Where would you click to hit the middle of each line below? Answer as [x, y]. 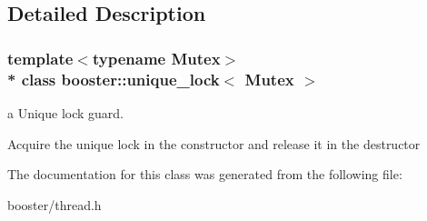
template [40, 58]
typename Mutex [156, 58]
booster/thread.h [55, 204]
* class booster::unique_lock [114, 79]
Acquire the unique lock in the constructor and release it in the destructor [214, 143]
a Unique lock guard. [66, 112]
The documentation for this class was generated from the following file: [205, 174]
